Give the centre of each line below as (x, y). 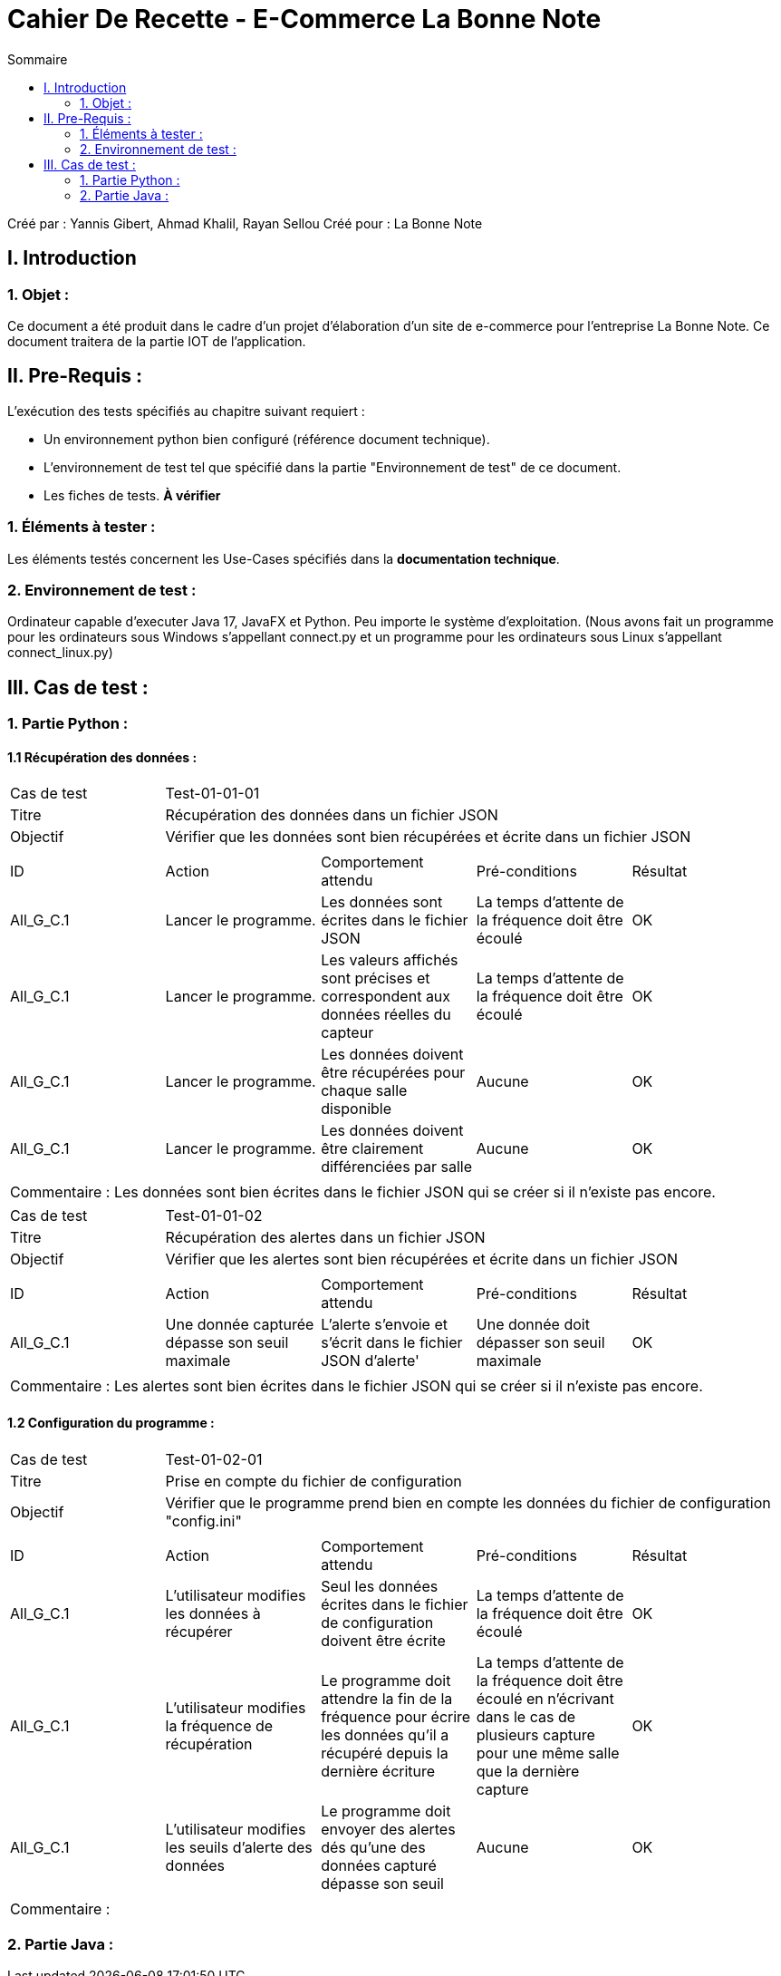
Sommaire (38, 59)
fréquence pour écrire (396, 1716)
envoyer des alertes (388, 1829)
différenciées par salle (397, 1167)
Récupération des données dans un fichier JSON (332, 815)
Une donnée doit (533, 1325)
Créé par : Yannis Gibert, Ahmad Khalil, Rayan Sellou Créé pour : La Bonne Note (245, 223)
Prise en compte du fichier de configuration (313, 1481)
